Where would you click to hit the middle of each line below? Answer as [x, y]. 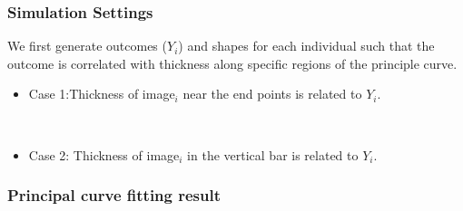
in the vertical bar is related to [273, 154]
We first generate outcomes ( [87, 46]
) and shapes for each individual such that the [306, 46]
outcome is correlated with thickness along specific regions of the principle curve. [232, 63]
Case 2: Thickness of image [104, 154]
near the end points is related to [272, 94]
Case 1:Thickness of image [102, 94]
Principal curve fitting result [114, 195]
